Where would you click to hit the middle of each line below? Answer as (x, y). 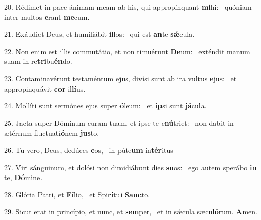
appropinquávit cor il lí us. (45, 88)
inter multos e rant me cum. (47, 17)
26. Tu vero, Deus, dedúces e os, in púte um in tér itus (89, 150)
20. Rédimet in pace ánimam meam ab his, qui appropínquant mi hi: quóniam (128, 7)
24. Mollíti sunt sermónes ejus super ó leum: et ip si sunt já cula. (105, 106)
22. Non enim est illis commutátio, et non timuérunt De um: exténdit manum (127, 51)
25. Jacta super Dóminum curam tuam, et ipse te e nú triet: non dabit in (119, 123)
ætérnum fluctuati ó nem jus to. (52, 133)
